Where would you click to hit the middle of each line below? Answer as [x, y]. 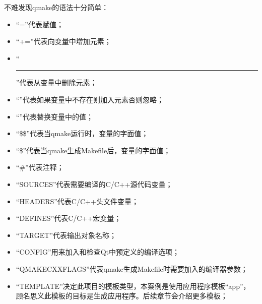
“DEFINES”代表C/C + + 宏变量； [69, 218]
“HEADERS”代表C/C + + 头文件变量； [77, 201]
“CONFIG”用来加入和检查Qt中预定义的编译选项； [98, 252]
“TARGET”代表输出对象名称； [66, 235]
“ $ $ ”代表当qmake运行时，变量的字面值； [82, 133]
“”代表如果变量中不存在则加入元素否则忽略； [90, 99]
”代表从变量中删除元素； [56, 82]
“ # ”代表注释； [40, 167]
